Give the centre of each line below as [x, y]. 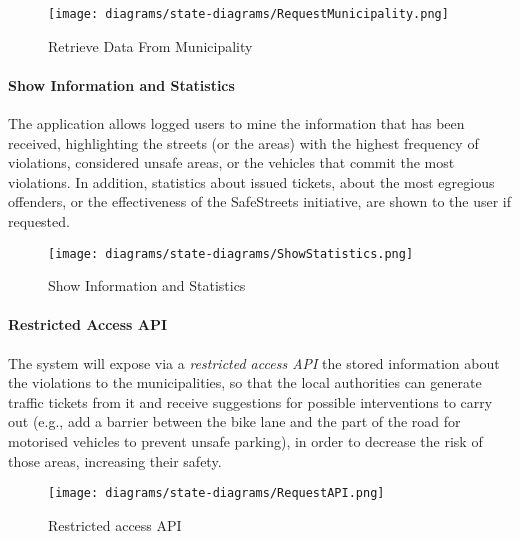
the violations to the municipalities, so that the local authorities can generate [245, 382]
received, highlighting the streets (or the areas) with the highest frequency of [243, 142]
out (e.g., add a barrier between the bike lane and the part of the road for [234, 421]
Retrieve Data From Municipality [150, 45]
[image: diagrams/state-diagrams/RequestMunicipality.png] [248, 14]
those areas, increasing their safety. [115, 460]
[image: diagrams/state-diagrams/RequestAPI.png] [216, 493]
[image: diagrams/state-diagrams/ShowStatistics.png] [231, 253]
